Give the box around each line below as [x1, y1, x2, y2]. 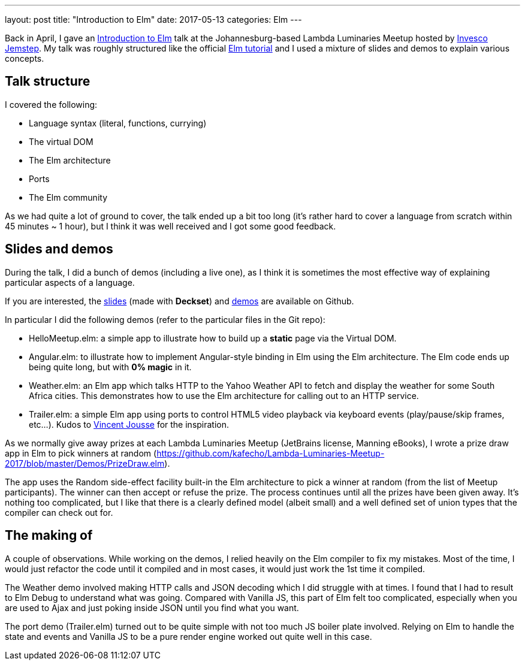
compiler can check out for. [5, 507, 113, 518]
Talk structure [5, 74, 90, 89]
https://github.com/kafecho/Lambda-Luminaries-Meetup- [156, 448, 385, 458]
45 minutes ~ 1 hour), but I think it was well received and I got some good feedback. [5, 220, 336, 231]
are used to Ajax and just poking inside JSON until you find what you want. [5, 602, 299, 613]
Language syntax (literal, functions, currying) [29, 117, 207, 128]
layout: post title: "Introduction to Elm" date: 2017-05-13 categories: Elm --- [5, 14, 302, 25]
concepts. [5, 53, 44, 64]
